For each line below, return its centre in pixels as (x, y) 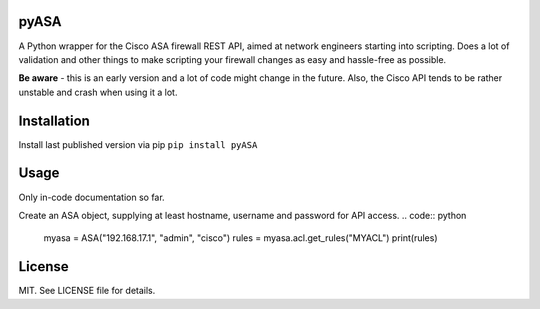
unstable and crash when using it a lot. (98, 92)
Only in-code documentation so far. (91, 197)
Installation (54, 120)
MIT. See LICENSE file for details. (87, 291)
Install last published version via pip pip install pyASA (138, 144)
